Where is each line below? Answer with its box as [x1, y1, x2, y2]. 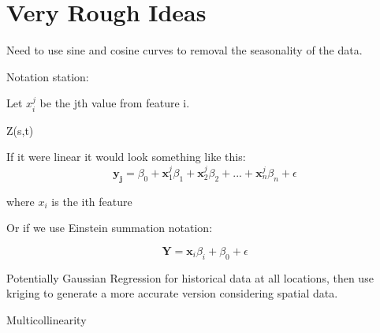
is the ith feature [51, 193, 132, 209]
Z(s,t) [6, 122, 34, 138]
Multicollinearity [6, 311, 87, 327]
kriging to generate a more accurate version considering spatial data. [6, 285, 338, 301]
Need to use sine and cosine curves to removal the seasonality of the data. [6, 42, 363, 58]
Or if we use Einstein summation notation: [6, 219, 213, 236]
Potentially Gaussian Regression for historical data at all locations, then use [6, 269, 374, 286]
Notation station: [6, 68, 89, 84]
